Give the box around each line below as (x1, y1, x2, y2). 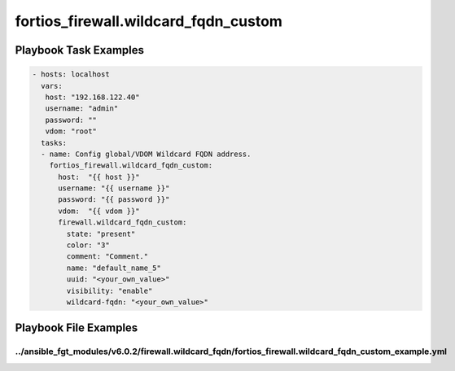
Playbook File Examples (15, 321, 138, 335)
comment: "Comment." (66, 252, 149, 261)
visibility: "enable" (66, 286, 153, 295)
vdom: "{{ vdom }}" (58, 206, 140, 216)
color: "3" (66, 241, 110, 250)
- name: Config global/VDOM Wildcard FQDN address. (41, 149, 252, 159)
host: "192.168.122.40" (45, 92, 140, 102)
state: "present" (66, 229, 136, 238)
